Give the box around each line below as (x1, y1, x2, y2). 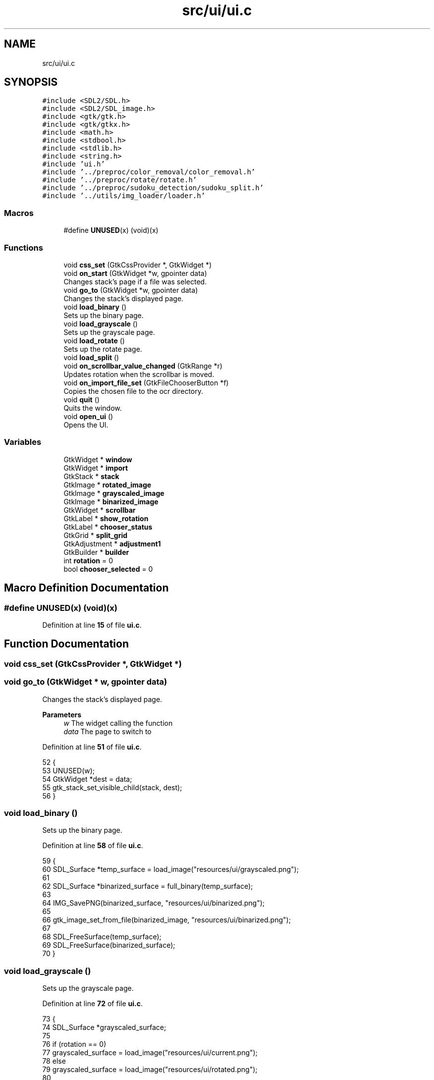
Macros (4, 208, 34, 218)
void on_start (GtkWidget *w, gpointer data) (63, 269, 207, 277)
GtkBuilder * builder (63, 547, 129, 556)
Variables (4, 437, 42, 447)
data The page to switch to (63, 727, 152, 736)
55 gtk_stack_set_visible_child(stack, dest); (42, 783, 182, 792)
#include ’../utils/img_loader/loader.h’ (42, 192, 206, 200)
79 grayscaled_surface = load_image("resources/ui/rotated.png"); (42, 1065, 258, 1074)
